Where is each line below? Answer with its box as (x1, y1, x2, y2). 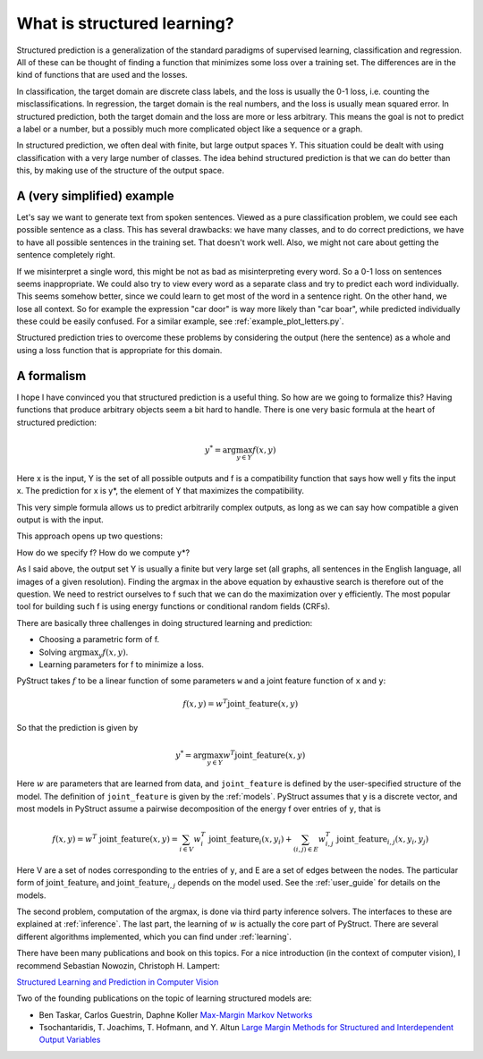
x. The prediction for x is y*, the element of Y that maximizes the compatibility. (16, 486, 304, 496)
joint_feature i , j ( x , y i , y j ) (336, 834, 429, 846)
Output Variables (38, 1034, 101, 1046)
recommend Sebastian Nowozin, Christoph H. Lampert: (16, 960, 221, 970)
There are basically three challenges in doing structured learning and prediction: (16, 617, 313, 628)
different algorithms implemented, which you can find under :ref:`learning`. (16, 931, 292, 942)
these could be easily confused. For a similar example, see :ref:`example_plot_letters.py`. (16, 316, 344, 326)
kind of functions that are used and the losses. (16, 70, 188, 80)
